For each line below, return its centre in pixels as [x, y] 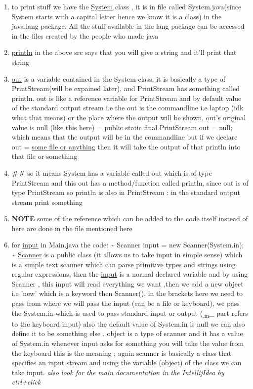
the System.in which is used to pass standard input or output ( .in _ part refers [130, 313]
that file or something [44, 156]
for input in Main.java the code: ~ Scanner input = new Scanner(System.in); [128, 245]
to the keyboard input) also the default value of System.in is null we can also [128, 323]
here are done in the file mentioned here [72, 228]
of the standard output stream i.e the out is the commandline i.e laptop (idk [127, 108]
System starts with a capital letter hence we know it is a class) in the [117, 16]
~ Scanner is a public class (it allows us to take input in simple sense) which [127, 255]
